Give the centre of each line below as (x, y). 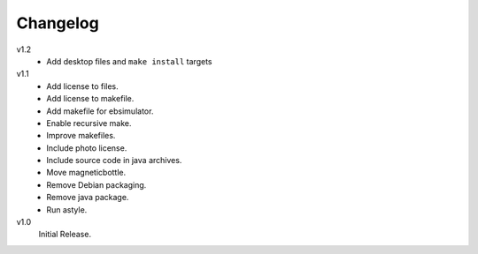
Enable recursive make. (89, 123)
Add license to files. (82, 86)
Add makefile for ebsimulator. (100, 111)
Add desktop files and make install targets (129, 61)
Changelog (58, 23)
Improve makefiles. (81, 136)
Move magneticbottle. (86, 173)
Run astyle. (67, 209)
